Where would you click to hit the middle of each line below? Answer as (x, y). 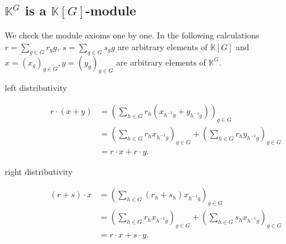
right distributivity (39, 171)
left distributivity (36, 88)
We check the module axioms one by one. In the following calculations (132, 35)
